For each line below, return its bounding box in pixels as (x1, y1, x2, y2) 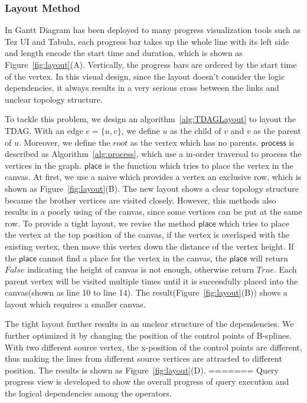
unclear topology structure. (5, 93, 103, 105)
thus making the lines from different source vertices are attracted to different (5, 352, 282, 365)
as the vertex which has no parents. (130, 136, 259, 148)
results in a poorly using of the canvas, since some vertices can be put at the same (5, 205, 302, 218)
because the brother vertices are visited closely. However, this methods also (5, 194, 276, 206)
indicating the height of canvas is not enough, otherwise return (27, 263, 254, 276)
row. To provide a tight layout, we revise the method (5, 217, 196, 229)
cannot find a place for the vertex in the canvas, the (39, 251, 227, 264)
